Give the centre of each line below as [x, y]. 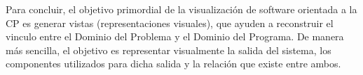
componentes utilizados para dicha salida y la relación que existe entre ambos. [173, 64]
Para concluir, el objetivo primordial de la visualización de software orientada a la [181, 9]
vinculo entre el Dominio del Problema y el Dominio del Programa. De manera [175, 36]
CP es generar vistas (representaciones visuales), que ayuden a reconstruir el [170, 23]
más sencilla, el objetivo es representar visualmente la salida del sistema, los [169, 50]
